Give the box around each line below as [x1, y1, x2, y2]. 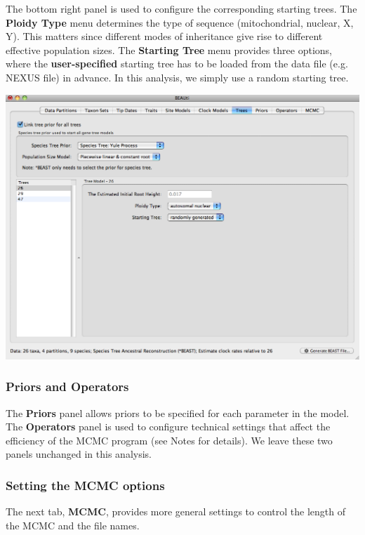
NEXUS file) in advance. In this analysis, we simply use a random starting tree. [6, 70, 349, 84]
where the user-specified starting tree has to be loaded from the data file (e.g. [6, 56, 348, 71]
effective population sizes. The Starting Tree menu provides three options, [6, 42, 332, 57]
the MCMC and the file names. [6, 517, 140, 532]
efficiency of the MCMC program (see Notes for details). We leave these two [6, 432, 333, 447]
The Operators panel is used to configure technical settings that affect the [6, 419, 331, 434]
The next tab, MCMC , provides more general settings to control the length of [6, 504, 345, 519]
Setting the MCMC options [6, 476, 165, 494]
